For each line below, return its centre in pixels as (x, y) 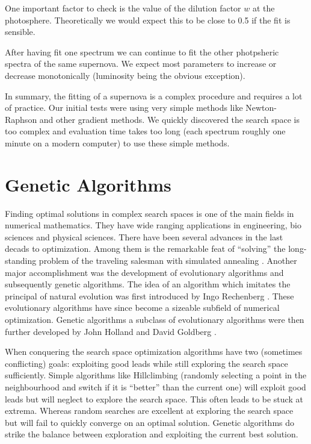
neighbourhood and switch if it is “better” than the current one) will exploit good (155, 386)
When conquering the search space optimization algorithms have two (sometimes (154, 352)
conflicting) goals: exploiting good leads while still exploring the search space (146, 363)
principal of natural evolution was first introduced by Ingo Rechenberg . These (149, 295)
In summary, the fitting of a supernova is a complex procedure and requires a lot (154, 95)
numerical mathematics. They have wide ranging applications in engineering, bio (153, 225)
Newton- (261, 108)
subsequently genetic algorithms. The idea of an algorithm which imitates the (148, 284)
